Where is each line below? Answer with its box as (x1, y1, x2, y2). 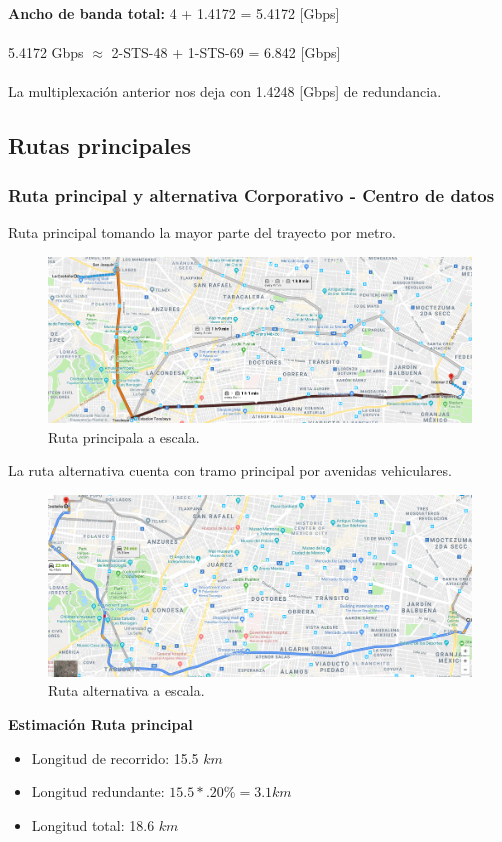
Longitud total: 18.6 (31, 814, 155, 835)
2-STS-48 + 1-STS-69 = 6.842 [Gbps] (111, 42, 341, 63)
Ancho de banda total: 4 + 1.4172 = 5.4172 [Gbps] (8, 3, 340, 23)
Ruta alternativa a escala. (48, 680, 205, 701)
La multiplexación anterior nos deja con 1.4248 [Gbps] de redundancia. (8, 81, 442, 102)
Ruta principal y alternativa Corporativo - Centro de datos (8, 182, 495, 207)
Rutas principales (8, 130, 191, 161)
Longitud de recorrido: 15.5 (31, 747, 199, 768)
